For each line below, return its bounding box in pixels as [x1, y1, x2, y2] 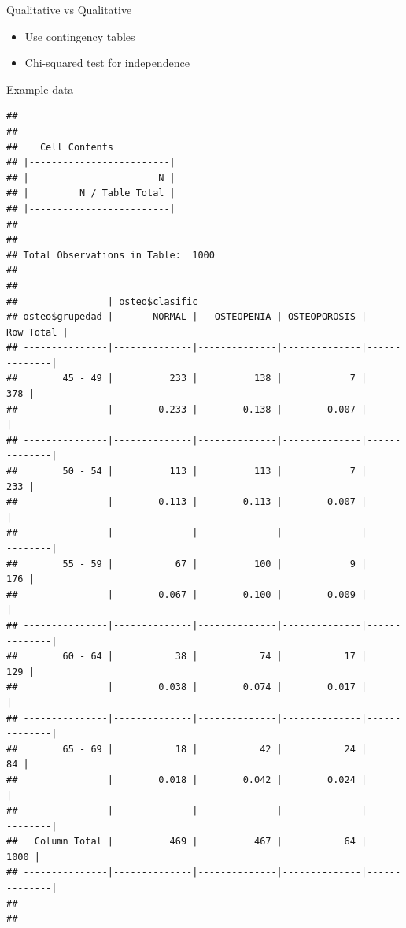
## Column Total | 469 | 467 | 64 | [6, 836, 367, 848]
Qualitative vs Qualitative [6, 2, 132, 17]
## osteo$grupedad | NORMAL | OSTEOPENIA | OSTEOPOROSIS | [6, 311, 367, 323]
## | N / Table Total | [6, 187, 175, 199]
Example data [6, 80, 74, 97]
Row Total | [6, 326, 68, 338]
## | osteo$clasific [6, 295, 198, 307]
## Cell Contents [6, 141, 114, 153]
